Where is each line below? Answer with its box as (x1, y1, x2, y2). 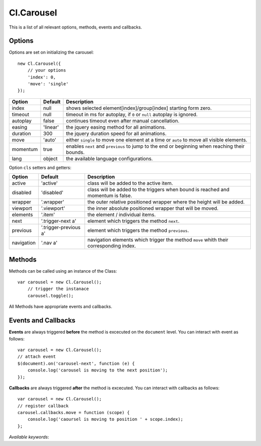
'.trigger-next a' (41, 218, 77, 225)
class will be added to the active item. (87, 180, 174, 186)
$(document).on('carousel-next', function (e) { (17, 361, 135, 366)
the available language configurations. (66, 155, 153, 162)
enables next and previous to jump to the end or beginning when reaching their (66, 143, 245, 150)
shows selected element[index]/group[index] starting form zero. (66, 105, 212, 111)
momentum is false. (87, 192, 132, 199)
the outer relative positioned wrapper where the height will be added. (87, 199, 245, 205)
